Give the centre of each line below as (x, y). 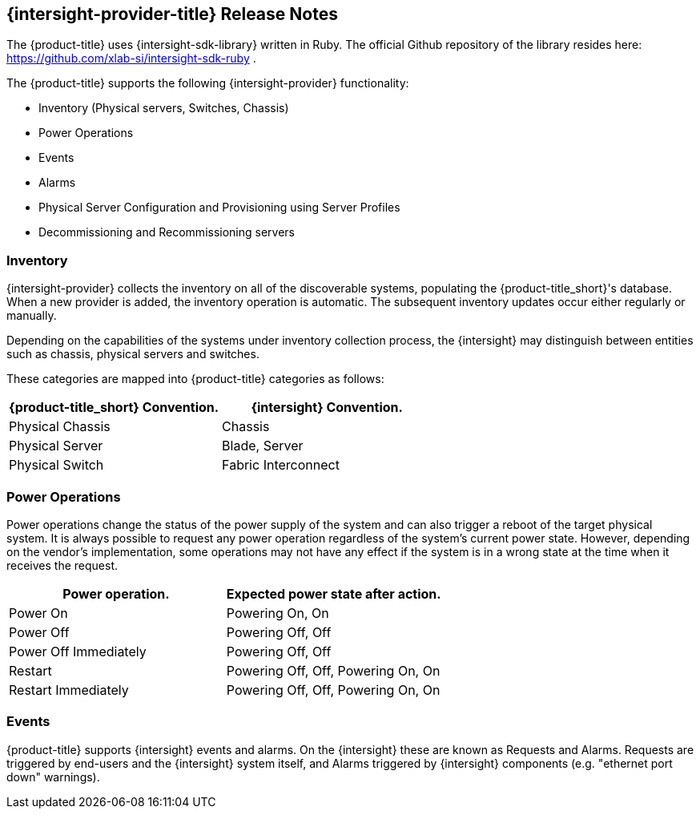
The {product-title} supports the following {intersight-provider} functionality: (208, 83)
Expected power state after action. (334, 593)
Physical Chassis (60, 427)
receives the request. (62, 565)
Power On (38, 613)
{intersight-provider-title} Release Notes (172, 14)
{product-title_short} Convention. (114, 407)
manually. (32, 316)
